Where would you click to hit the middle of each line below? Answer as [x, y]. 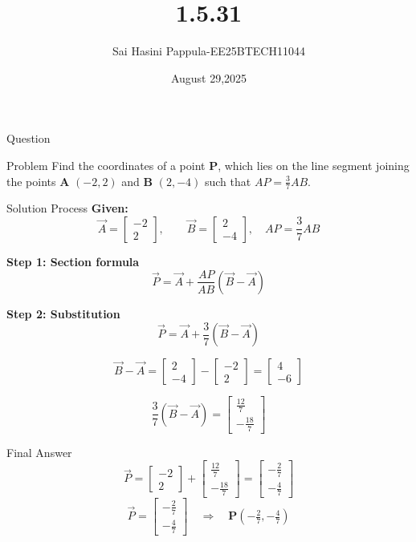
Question [29, 138]
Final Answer [39, 452]
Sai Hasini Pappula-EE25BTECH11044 [209, 51]
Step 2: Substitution [63, 313]
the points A [38, 181]
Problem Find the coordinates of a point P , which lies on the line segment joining [208, 165]
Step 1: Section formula [73, 261]
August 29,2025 [209, 77]
